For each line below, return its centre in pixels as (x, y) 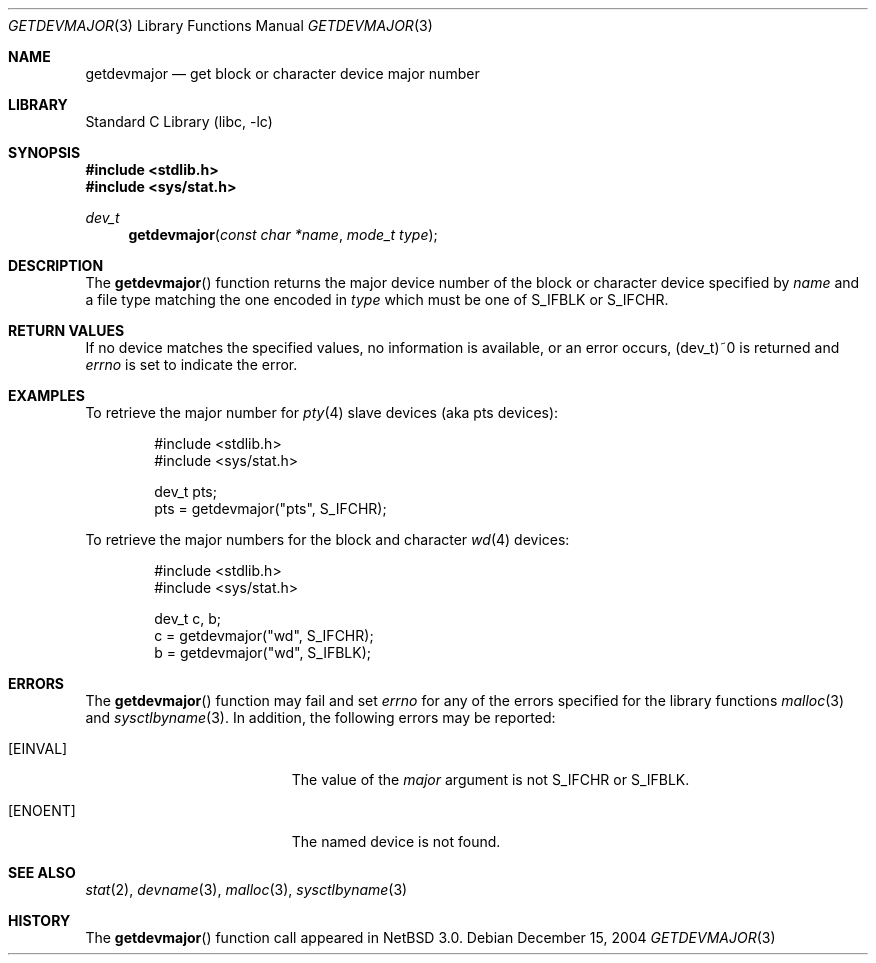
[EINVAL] (38, 748)
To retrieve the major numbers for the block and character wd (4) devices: (327, 539)
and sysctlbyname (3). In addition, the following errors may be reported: (320, 717)
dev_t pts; (185, 491)
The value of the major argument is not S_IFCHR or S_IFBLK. (490, 779)
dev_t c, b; (188, 618)
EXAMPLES (46, 395)
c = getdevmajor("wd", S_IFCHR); (264, 635)
